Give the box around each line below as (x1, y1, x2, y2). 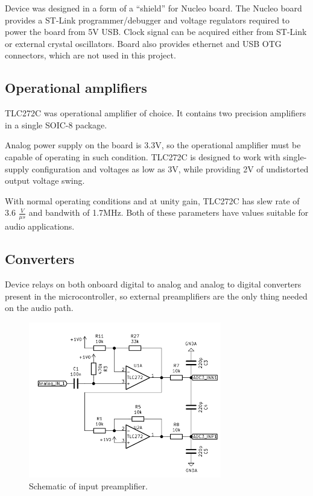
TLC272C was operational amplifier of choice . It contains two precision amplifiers (5, 107, 306, 119)
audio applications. (5, 220, 75, 233)
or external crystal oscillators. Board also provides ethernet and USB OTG (5, 37, 282, 49)
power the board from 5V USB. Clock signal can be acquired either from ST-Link (5, 25, 307, 38)
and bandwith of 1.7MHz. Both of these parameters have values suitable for (28, 206, 309, 219)
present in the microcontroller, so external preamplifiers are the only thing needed (5, 289, 308, 302)
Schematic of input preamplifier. (29, 479, 148, 492)
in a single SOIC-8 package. (5, 118, 107, 131)
